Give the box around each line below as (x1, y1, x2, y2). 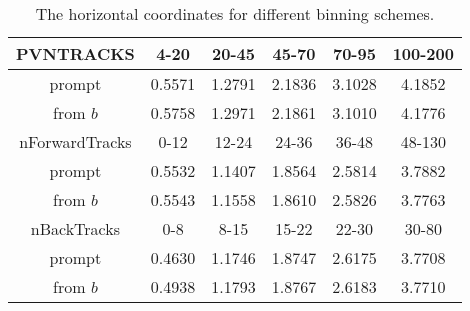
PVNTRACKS (16, 42, 135, 65)
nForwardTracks (19, 130, 132, 153)
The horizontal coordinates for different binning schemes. (35, 2, 435, 25)
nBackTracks (30, 217, 121, 240)
